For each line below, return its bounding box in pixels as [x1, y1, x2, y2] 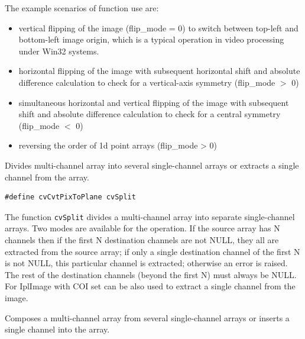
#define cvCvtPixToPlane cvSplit [5, 193, 136, 202]
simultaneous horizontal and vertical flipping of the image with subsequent [18, 96, 289, 108]
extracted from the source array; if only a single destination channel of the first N [5, 245, 300, 257]
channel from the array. [5, 170, 89, 183]
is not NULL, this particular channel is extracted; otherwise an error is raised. [5, 257, 288, 269]
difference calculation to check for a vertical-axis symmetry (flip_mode [18, 76, 275, 88]
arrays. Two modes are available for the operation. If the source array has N [5, 222, 280, 234]
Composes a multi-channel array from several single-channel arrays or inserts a [5, 311, 290, 324]
